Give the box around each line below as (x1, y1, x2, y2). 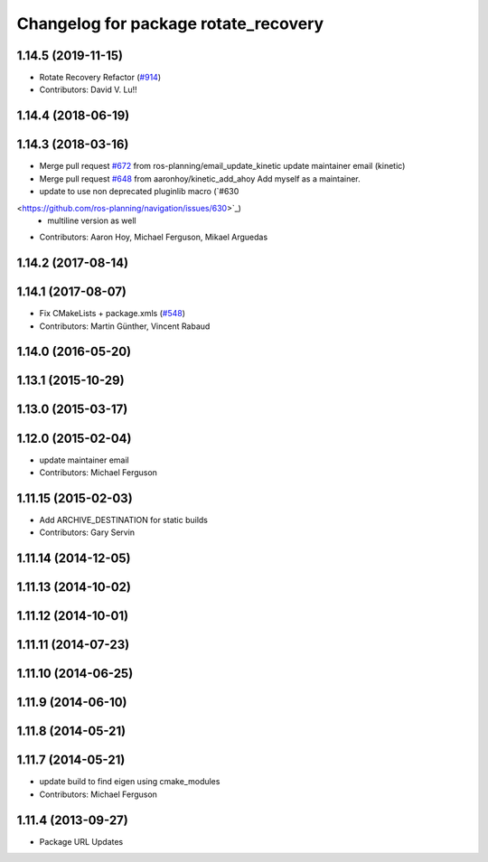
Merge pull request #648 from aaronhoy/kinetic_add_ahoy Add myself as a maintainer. (39, 173, 361, 184)
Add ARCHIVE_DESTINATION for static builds (39, 514, 208, 525)
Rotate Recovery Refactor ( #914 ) (39, 72, 162, 83)
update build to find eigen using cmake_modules (39, 776, 221, 787)
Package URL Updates (39, 836, 124, 847)
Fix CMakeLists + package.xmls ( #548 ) (39, 308, 185, 319)
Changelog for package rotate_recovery (16, 14, 324, 33)
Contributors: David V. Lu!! (39, 84, 137, 95)
